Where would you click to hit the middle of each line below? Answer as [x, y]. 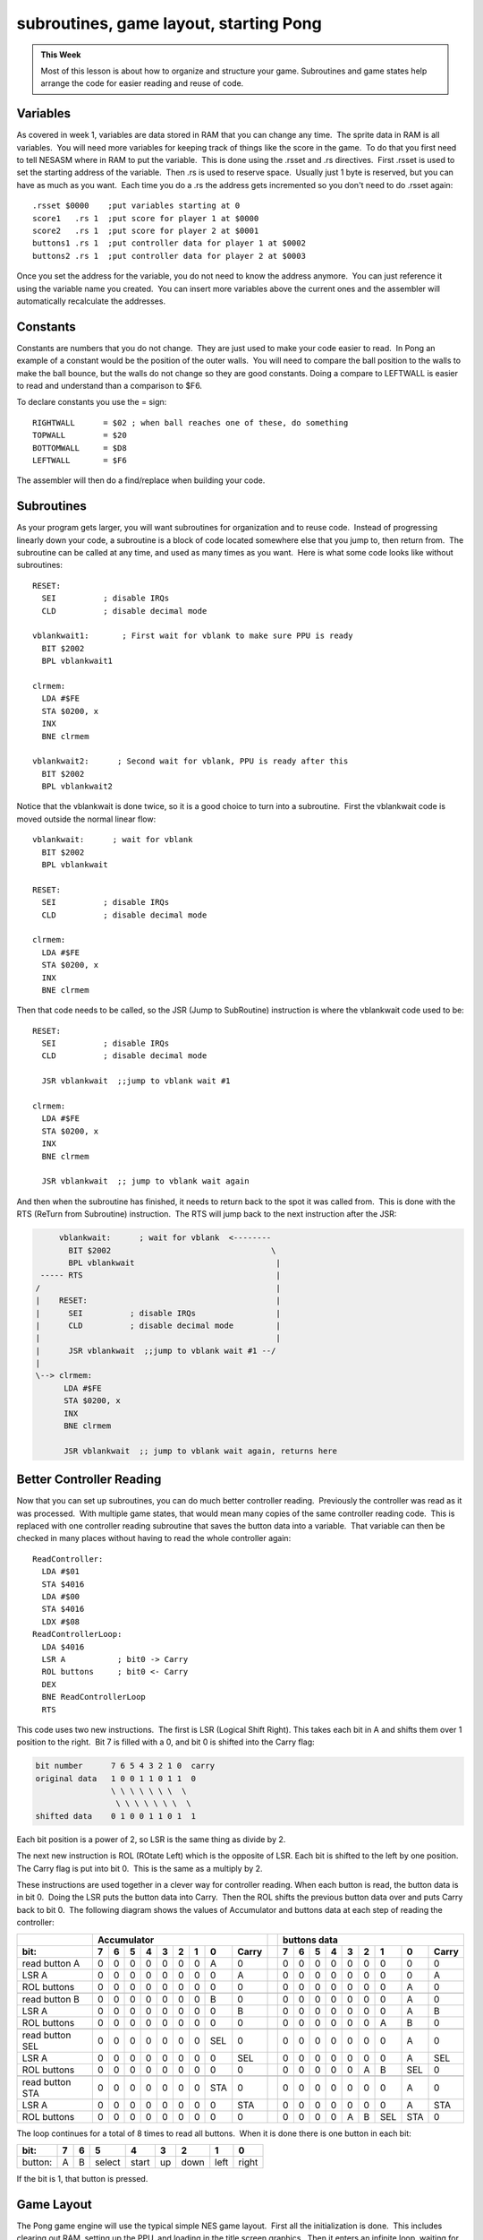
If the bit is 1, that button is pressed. [82, 2178]
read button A [51, 1963]
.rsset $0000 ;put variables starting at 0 [136, 206]
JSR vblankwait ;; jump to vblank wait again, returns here [201, 1451]
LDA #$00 [61, 1597]
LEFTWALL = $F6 [80, 460]
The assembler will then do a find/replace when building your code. [141, 480]
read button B [51, 1999]
